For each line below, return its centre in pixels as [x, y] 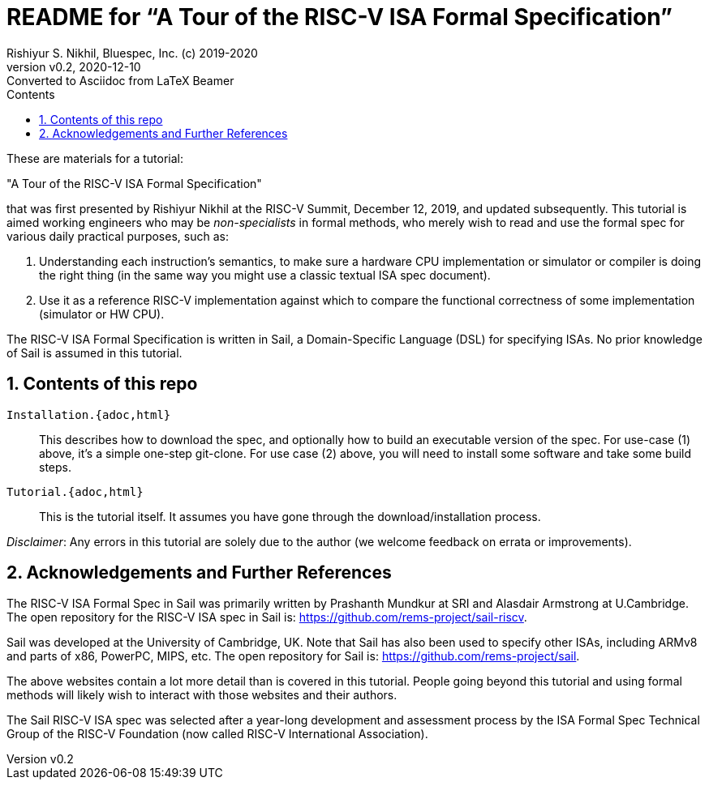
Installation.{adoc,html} [89, 414]
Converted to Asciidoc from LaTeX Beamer [120, 80]
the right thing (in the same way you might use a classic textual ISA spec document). [265, 275]
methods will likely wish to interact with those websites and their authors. [202, 695]
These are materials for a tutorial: [95, 158]
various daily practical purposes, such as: [118, 236]
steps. [55, 467]
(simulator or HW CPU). [102, 314]
